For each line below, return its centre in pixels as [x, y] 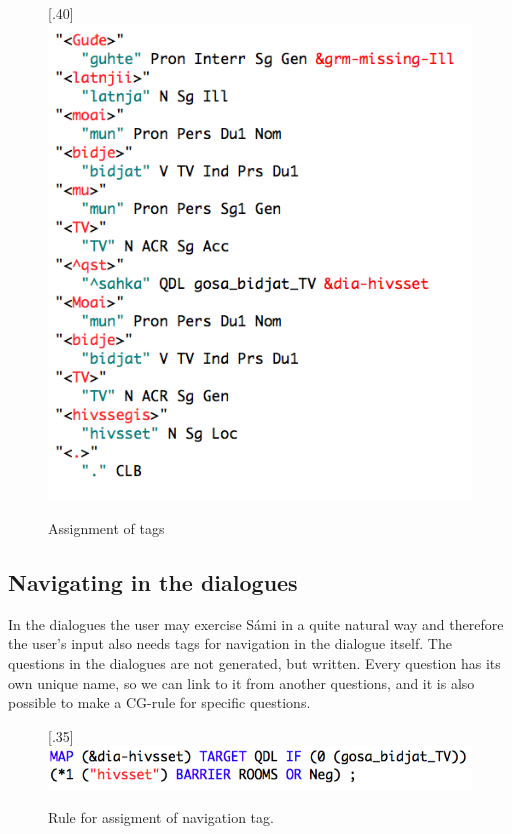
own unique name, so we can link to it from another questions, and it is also [241, 682]
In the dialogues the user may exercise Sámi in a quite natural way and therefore [256, 623]
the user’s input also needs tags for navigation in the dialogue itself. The [230, 643]
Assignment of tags [106, 528]
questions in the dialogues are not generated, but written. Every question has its [254, 663]
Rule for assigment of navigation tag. [161, 817]
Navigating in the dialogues [153, 582]
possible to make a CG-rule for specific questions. [159, 702]
